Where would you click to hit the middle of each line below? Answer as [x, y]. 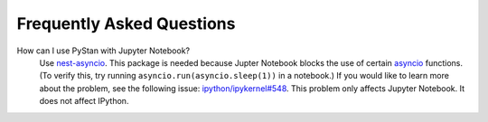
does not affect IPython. [84, 101]
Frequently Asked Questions [126, 23]
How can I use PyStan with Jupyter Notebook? [103, 51]
